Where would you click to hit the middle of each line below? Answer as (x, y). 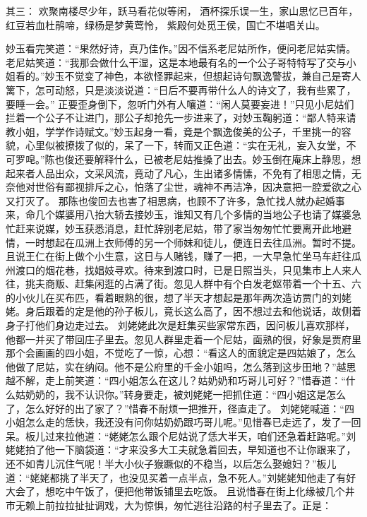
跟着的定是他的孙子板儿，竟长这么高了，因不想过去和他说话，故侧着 (203, 311)
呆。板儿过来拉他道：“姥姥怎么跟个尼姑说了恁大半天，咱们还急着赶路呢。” (176, 435)
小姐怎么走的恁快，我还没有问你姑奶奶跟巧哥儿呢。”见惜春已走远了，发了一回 (183, 422)
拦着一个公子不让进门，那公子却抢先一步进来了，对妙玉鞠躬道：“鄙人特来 (176, 118)
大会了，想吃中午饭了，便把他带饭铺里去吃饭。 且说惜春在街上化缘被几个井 (180, 491)
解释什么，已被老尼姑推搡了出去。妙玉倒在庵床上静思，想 (228, 159)
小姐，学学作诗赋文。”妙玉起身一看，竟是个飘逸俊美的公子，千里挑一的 (178, 131)
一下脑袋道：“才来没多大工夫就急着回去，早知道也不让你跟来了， (205, 450)
